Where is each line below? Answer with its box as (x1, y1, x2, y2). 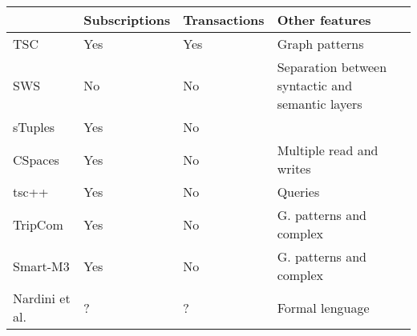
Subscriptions (83, 10, 171, 29)
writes (277, 159, 311, 178)
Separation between (277, 58, 387, 76)
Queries (277, 182, 320, 201)
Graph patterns (277, 34, 364, 53)
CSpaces (13, 150, 59, 169)
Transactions (183, 10, 265, 29)
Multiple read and (277, 141, 379, 159)
